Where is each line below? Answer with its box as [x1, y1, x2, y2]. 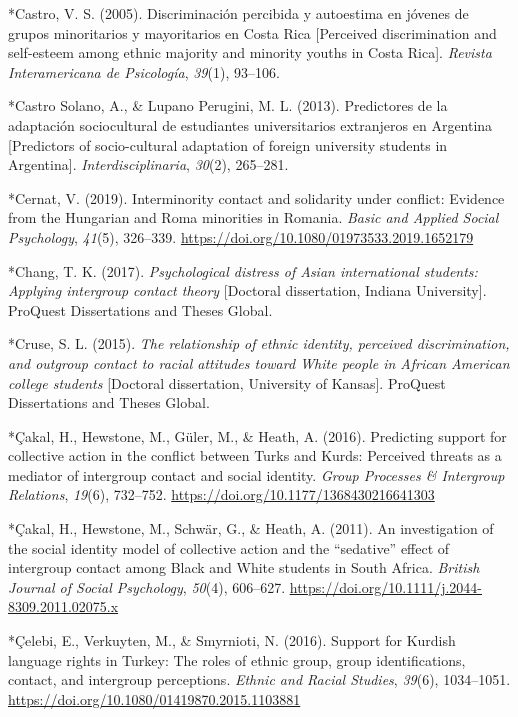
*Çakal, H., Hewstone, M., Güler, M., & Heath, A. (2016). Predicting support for [8, 425, 507, 446]
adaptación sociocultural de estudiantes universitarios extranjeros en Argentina [8, 114, 493, 135]
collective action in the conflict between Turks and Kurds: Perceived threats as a [8, 445, 502, 466]
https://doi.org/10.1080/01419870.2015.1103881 [8, 688, 301, 709]
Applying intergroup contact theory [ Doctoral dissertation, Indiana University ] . [8, 280, 487, 301]
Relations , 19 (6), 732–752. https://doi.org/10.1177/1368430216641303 [8, 484, 435, 505]
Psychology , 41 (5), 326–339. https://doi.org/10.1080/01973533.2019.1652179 [8, 226, 474, 247]
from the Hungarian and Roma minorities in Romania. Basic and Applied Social [8, 207, 499, 228]
